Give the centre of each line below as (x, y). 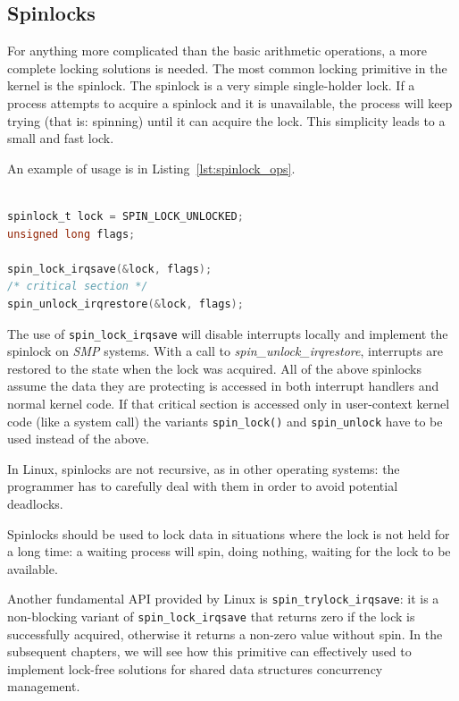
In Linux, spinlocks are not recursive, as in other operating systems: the (204, 468)
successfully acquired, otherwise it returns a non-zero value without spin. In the (225, 633)
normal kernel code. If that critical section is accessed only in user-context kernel (229, 403)
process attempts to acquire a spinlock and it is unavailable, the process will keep (230, 102)
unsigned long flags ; (71, 234)
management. (44, 686)
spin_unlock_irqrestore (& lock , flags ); (125, 304)
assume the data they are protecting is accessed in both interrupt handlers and (223, 386)
